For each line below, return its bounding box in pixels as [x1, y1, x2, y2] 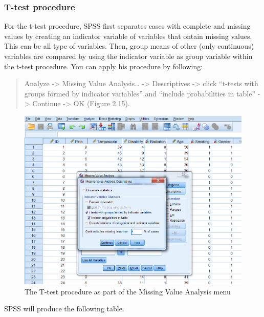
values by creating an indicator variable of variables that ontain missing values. [4, 30, 252, 41]
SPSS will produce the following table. [4, 303, 124, 314]
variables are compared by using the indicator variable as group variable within [4, 51, 253, 61]
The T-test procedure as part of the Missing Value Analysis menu [25, 286, 231, 296]
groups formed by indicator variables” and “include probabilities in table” [24, 88, 256, 98]
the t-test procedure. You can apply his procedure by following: [4, 61, 203, 71]
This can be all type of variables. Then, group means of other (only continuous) [4, 41, 254, 51]
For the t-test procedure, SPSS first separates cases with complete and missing [4, 21, 251, 31]
